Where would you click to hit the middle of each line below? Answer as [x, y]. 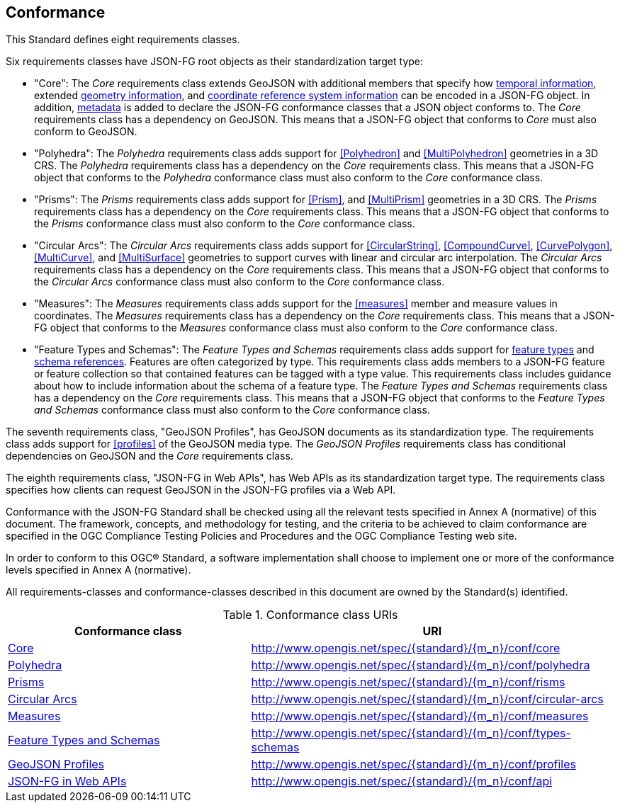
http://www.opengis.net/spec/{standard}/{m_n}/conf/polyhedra [421, 665]
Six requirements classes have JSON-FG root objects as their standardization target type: [215, 62]
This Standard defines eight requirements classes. [123, 40]
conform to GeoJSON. [86, 132]
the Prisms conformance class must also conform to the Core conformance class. [225, 224]
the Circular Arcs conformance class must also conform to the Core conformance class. [239, 282]
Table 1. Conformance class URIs [310, 615]
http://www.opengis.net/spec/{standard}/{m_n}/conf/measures [420, 716]
